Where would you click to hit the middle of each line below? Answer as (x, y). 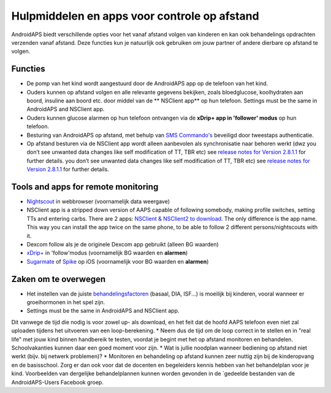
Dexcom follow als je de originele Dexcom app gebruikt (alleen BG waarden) (123, 244)
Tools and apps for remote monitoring (85, 187)
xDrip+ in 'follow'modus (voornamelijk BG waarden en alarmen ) (107, 253)
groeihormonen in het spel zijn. (66, 302)
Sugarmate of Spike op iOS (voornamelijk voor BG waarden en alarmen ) (118, 261)
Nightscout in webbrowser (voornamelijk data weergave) (98, 202)
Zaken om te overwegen (59, 279)
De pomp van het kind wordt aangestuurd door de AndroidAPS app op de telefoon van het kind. (147, 83)
